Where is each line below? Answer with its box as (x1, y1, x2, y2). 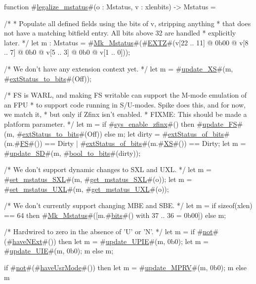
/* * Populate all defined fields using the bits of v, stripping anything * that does (4, 18, 251, 28)
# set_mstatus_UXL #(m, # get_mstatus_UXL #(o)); (4, 183, 169, 194)
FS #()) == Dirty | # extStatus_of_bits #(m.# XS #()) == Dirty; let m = (20, 138, 246, 148)
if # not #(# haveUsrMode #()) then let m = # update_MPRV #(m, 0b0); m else (4, 262, 247, 273)
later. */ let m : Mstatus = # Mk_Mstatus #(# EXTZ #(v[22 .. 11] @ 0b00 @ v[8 (4, 37, 249, 47)
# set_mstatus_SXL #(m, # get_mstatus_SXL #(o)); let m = (4, 174, 192, 184)
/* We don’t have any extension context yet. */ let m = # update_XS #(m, (4, 63, 233, 73)
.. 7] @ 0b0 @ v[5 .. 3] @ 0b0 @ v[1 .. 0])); (4, 47, 130, 57)
